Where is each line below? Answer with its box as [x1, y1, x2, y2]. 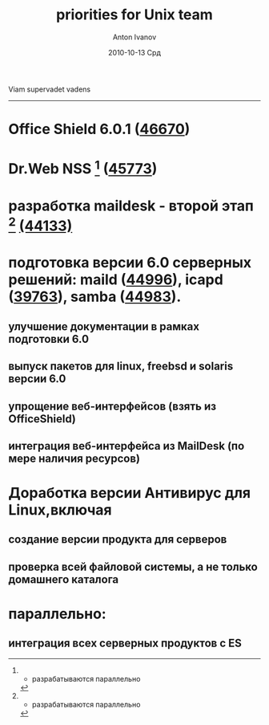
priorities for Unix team [55, 6, 214, 24]
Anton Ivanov [112, 32, 157, 42]
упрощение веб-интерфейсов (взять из [8, 399, 217, 413]
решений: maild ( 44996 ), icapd [8, 271, 224, 289]
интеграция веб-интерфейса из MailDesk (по [8, 439, 245, 453]
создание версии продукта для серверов [8, 532, 227, 547]
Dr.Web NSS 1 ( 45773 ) [8, 157, 158, 178]
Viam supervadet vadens [8, 84, 90, 94]
